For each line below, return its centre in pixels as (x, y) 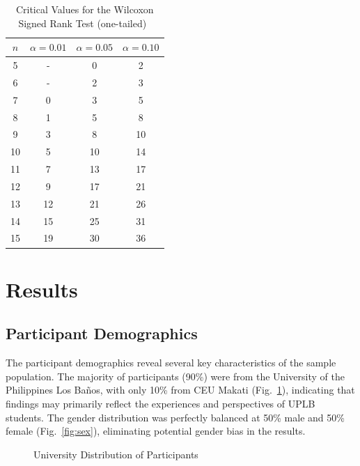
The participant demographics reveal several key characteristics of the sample (171, 363)
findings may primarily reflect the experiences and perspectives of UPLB (161, 403)
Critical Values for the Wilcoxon (85, 9)
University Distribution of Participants (116, 454)
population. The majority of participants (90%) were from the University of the (175, 376)
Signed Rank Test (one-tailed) (83, 23)
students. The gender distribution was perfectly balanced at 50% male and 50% (175, 417)
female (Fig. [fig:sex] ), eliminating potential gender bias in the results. (156, 431)
